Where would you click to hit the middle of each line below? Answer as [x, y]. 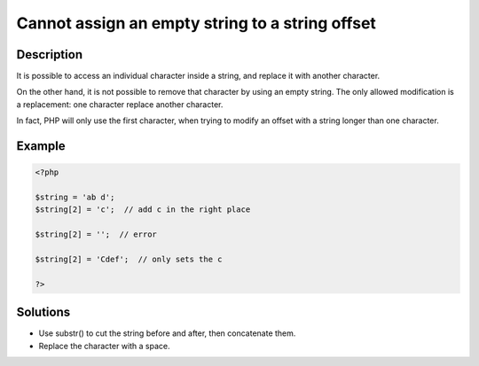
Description [50, 55]
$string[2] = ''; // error [96, 234]
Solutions [43, 312]
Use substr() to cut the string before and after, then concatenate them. [167, 333]
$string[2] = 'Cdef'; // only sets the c [129, 259]
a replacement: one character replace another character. [120, 104]
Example [41, 146]
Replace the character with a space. [104, 346]
